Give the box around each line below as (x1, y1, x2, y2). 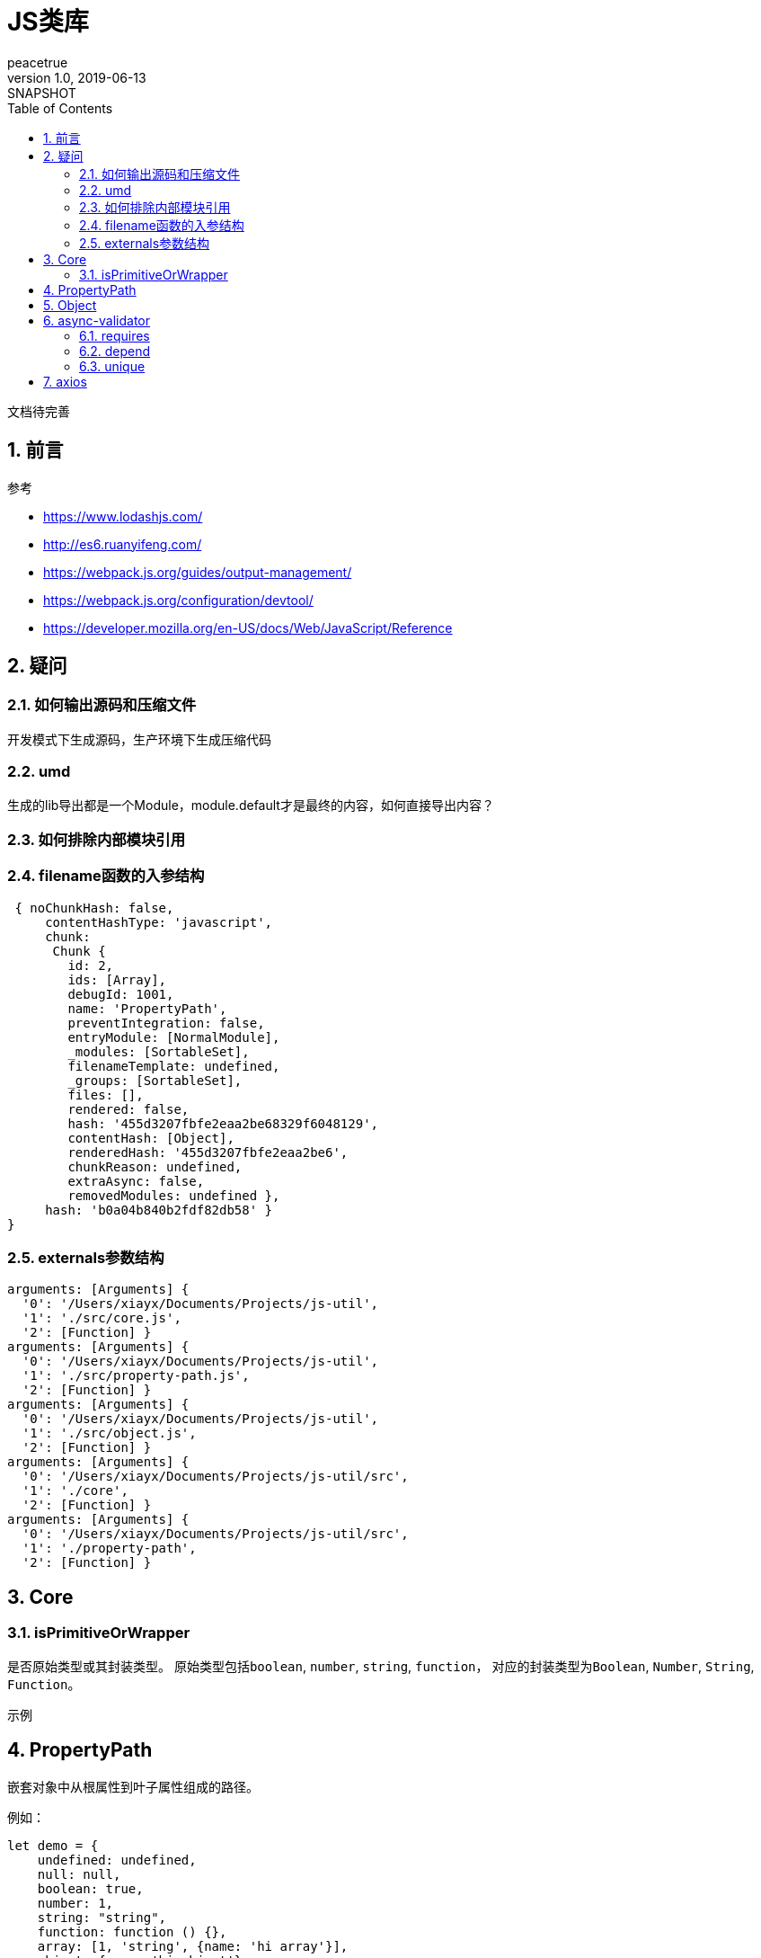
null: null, (37, 1866, 121, 1882)
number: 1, (37, 1895, 114, 1910)
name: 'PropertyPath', (67, 1001, 227, 1016)
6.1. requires (79, 327, 150, 343)
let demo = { (7, 1838, 99, 1853)
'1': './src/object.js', (22, 1426, 197, 1441)
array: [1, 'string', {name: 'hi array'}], (37, 1938, 349, 1954)
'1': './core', (22, 1483, 128, 1499)
